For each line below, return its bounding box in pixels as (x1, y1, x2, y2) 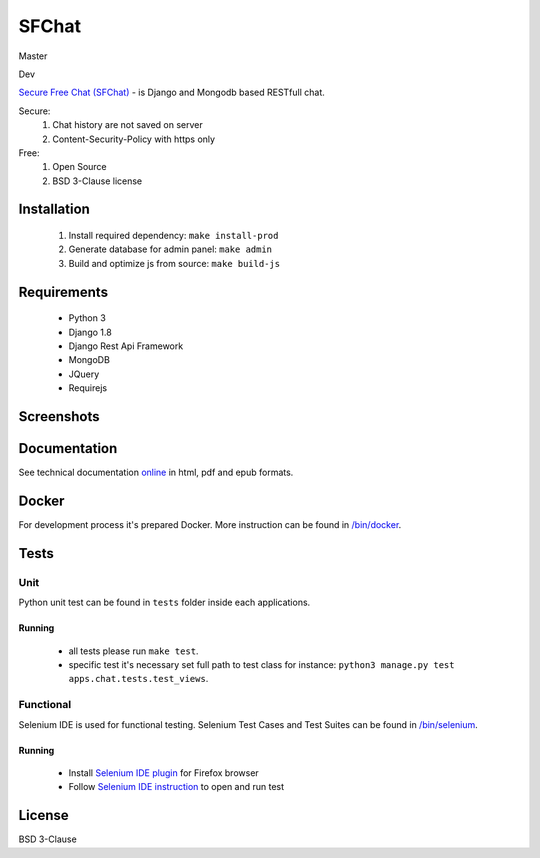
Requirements (18, 283, 109, 300)
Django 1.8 (68, 326, 112, 338)
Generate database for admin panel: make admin (68, 243, 273, 255)
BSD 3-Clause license (52, 175, 143, 187)
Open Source (52, 161, 107, 173)
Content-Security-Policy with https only (52, 133, 215, 145)
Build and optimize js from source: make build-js (68, 257, 280, 269)
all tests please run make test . (68, 645, 199, 657)
